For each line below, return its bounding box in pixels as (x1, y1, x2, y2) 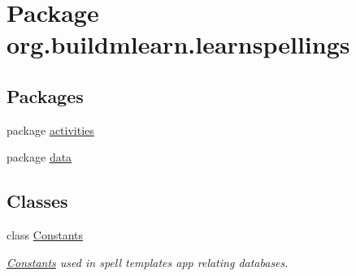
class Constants (7, 226, 84, 244)
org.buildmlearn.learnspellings (7, 28, 350, 61)
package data (7, 149, 72, 166)
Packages (7, 83, 84, 108)
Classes (7, 188, 68, 213)
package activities (7, 121, 94, 138)
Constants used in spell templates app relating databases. (7, 253, 289, 270)
